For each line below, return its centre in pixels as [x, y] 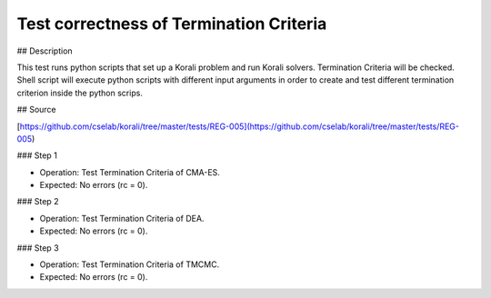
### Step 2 [38, 202]
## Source [36, 110]
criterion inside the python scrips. [80, 93]
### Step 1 [37, 155]
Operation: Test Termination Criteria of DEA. [122, 218]
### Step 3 [38, 248]
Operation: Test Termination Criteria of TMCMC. [130, 264]
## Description [45, 51]
